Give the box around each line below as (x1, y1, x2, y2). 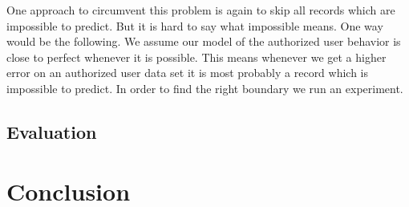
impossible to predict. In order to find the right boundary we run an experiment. (6, 79, 403, 96)
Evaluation (6, 119, 97, 144)
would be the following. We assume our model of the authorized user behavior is (6, 33, 401, 50)
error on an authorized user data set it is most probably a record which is (6, 64, 369, 81)
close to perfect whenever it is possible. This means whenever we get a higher (6, 48, 387, 65)
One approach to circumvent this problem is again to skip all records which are (6, 2, 395, 18)
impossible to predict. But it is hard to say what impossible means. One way (6, 17, 383, 34)
